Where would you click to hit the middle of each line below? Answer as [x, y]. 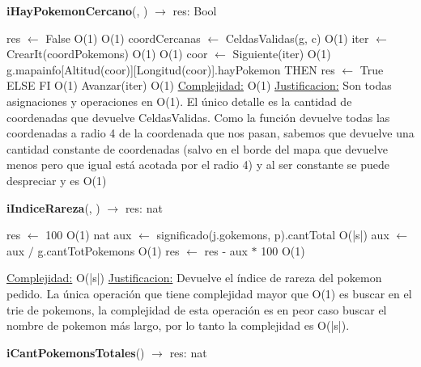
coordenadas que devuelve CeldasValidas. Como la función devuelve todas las [198, 117]
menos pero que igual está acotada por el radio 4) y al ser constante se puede [198, 165]
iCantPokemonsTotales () [76, 352]
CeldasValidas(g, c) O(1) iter [297, 38]
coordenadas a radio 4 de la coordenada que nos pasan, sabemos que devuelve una [210, 133]
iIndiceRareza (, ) [53, 207]
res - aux [226, 250]
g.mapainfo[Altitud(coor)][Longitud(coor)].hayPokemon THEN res [171, 69]
